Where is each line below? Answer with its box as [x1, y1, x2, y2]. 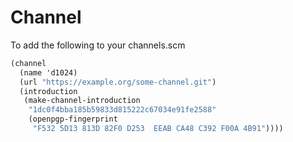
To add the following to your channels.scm [10, 39, 186, 51]
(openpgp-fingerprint [28, 114, 118, 125]
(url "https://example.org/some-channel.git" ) [19, 77, 217, 87]
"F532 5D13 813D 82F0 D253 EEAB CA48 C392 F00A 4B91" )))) [32, 124, 284, 134]
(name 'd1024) [19, 67, 78, 78]
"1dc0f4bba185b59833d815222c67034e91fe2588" [28, 105, 217, 115]
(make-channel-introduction [23, 96, 141, 106]
